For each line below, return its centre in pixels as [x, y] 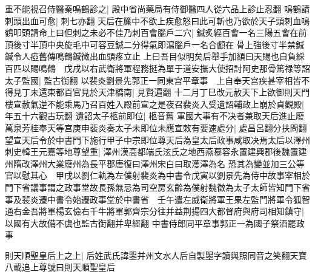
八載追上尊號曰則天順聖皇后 [60, 267]
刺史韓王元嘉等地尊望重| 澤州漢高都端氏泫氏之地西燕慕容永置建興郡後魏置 [152, 152]
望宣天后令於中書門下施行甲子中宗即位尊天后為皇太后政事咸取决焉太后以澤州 [157, 139]
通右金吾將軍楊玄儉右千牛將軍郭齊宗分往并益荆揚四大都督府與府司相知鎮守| [154, 211]
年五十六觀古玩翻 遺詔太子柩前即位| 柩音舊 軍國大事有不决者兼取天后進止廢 [154, 116]
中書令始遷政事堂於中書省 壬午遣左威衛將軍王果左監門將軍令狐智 [178, 199]
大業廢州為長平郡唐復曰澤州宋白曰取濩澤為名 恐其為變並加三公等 [176, 163]
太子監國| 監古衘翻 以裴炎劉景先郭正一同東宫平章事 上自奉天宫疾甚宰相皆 [153, 80]
